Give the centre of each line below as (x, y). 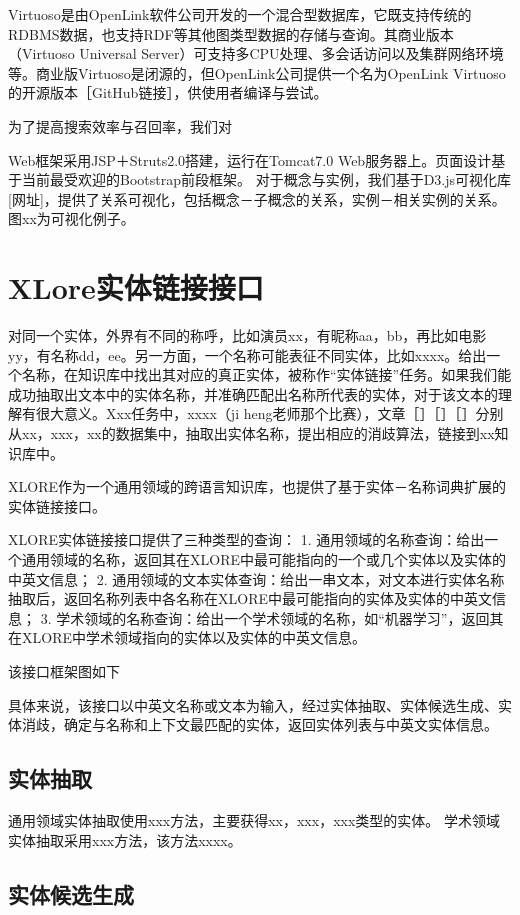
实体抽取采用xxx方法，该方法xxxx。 (125, 839)
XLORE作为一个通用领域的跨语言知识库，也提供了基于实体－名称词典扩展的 (257, 486)
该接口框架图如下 (64, 670)
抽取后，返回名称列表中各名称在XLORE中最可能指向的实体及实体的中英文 (250, 598)
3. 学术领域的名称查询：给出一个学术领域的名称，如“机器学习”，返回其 (272, 617)
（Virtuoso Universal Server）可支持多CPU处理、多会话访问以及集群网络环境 (256, 53)
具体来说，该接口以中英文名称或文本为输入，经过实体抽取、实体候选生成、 (253, 704)
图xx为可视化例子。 (71, 218)
